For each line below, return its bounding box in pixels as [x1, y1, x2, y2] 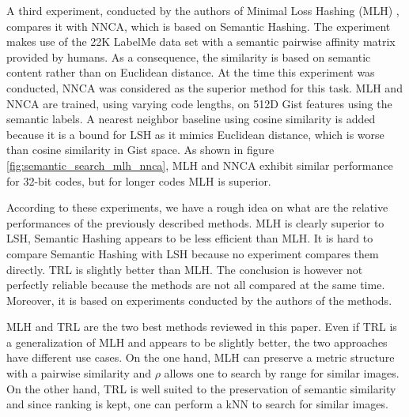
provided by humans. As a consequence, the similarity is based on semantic [6, 48, 371, 65]
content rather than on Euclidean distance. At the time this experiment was [6, 64, 375, 81]
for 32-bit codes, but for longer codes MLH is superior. [6, 172, 271, 189]
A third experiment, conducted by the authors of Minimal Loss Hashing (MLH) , [6, 2, 400, 18]
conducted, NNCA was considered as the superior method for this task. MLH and [6, 79, 403, 96]
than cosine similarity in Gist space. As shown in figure [6, 141, 275, 158]
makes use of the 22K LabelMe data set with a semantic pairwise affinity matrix [6, 33, 396, 50]
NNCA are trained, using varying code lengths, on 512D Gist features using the [6, 95, 392, 111]
